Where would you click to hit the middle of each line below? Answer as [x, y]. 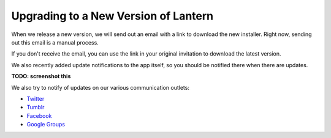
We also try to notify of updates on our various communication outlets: [101, 87]
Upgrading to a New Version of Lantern [112, 16]
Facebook [39, 115]
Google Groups [46, 125]
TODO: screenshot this [41, 76]
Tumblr [36, 107]
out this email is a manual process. [55, 42]
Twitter [36, 98]
